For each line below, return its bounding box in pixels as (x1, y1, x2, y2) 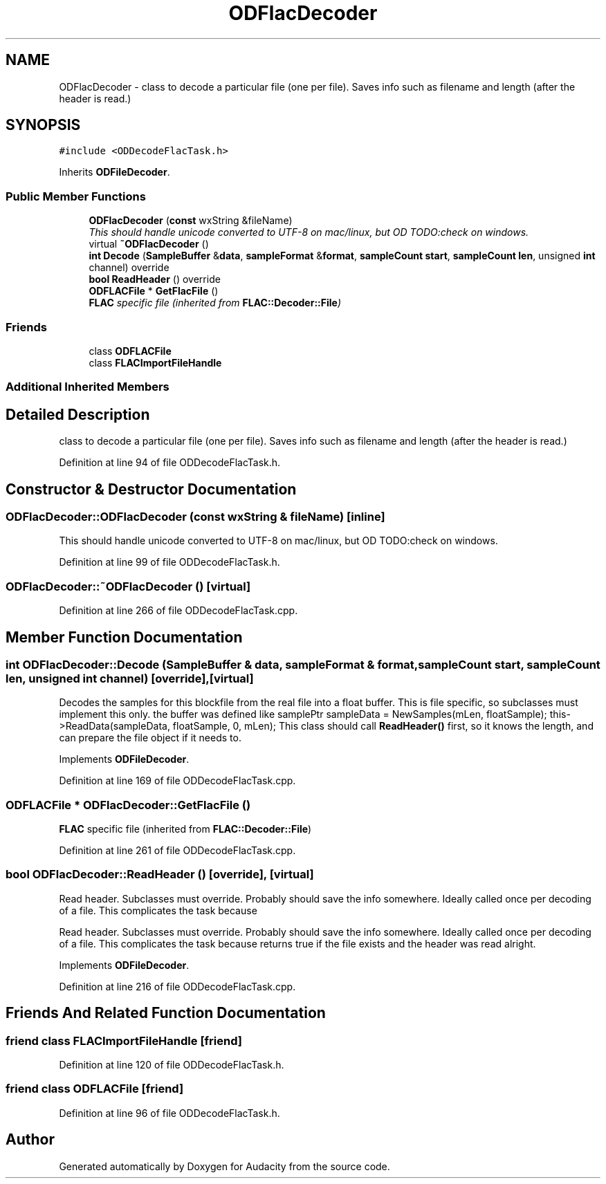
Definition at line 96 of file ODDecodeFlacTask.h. (59, 1107, 280, 1119)
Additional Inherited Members (6, 380, 169, 394)
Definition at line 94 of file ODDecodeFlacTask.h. (59, 456, 281, 469)
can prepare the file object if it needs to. (59, 732, 241, 744)
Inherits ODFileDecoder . (59, 166, 170, 178)
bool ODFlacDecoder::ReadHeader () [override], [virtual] (6, 867, 314, 882)
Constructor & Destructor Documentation (6, 480, 297, 498)
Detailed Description (6, 405, 150, 423)
